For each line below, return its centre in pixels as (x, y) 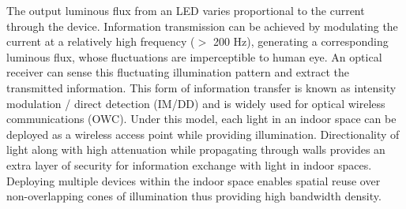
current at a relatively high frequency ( (101, 41)
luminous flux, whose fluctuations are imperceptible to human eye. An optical (194, 56)
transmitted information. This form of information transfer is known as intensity (201, 87)
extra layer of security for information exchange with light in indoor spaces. (189, 164)
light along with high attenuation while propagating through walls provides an (196, 149)
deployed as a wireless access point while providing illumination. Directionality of (203, 134)
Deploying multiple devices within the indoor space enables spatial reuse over (194, 180)
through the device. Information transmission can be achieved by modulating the (202, 26)
